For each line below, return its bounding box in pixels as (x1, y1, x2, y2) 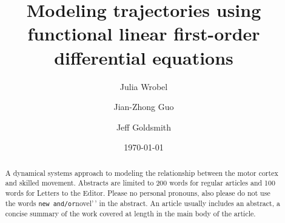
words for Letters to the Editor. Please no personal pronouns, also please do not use (5, 187, 270, 198)
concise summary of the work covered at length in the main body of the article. (5, 208, 256, 218)
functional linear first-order (27, 21, 260, 46)
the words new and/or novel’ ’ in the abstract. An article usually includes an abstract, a (5, 198, 280, 208)
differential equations (54, 45, 233, 69)
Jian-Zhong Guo (113, 100, 174, 113)
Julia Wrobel (119, 80, 168, 92)
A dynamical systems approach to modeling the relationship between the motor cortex (5, 167, 278, 178)
